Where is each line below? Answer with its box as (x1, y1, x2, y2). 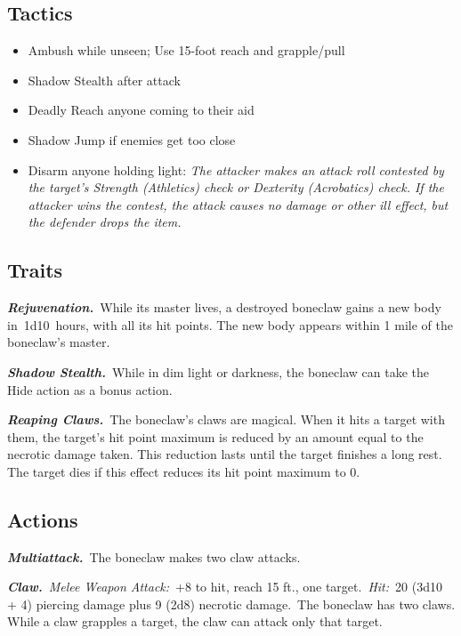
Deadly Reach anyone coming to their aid (28, 101, 255, 119)
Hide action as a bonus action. (7, 380, 173, 399)
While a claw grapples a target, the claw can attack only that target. (7, 612, 383, 631)
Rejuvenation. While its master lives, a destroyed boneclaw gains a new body (7, 298, 441, 317)
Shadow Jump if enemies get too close (28, 130, 236, 149)
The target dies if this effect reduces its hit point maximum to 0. (7, 462, 360, 480)
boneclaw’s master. (7, 333, 110, 351)
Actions (7, 505, 78, 533)
